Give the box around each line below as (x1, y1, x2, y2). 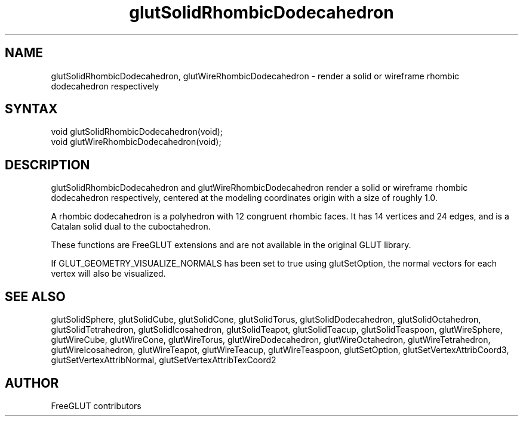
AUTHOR (5, 375, 59, 391)
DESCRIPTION (5, 157, 90, 172)
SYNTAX (5, 101, 58, 117)
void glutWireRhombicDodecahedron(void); (51, 137, 221, 147)
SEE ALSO (5, 289, 66, 304)
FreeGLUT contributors (51, 400, 141, 411)
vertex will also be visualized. (51, 268, 166, 279)
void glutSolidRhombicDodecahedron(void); (51, 126, 223, 137)
